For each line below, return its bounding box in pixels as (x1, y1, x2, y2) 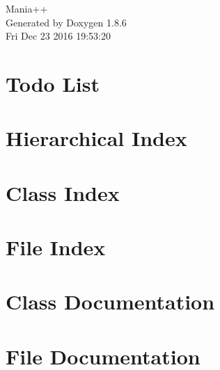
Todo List (6, 69, 100, 97)
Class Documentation (6, 287, 215, 316)
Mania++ (6, 1, 48, 15)
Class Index (6, 178, 120, 207)
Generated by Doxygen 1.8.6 (6, 15, 127, 29)
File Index (6, 233, 106, 262)
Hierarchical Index (6, 124, 187, 152)
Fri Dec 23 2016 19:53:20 (6, 29, 111, 43)
